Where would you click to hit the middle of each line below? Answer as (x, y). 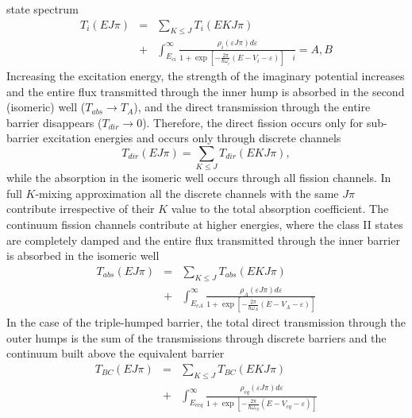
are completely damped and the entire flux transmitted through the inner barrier (203, 240)
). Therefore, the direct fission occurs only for (253, 122)
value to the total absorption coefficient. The (280, 209)
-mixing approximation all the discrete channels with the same (187, 193)
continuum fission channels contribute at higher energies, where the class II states (205, 224)
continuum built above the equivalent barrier (116, 353)
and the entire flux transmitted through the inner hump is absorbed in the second (206, 91)
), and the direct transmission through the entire (252, 107)
